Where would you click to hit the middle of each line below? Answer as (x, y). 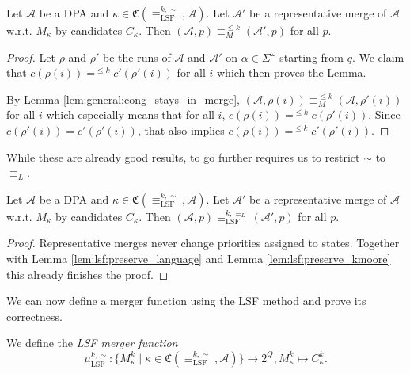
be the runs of (137, 57)
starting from (311, 57)
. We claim (378, 57)
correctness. (34, 316)
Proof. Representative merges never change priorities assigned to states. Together (203, 243)
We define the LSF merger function (92, 343)
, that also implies (181, 130)
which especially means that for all (130, 114)
